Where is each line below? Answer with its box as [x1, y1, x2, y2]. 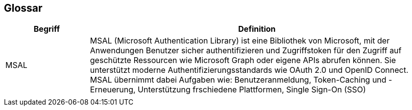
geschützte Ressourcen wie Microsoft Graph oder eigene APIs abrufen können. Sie [90, 55, 396, 66]
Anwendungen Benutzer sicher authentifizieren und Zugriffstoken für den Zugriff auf [90, 45, 402, 56]
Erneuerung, [90, 85, 136, 95]
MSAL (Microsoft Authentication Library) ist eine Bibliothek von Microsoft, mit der [90, 36, 390, 46]
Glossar [4, 2, 43, 14]
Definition [238, 24, 276, 34]
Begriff [33, 24, 60, 34]
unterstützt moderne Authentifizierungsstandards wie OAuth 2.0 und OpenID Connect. [90, 65, 409, 75]
